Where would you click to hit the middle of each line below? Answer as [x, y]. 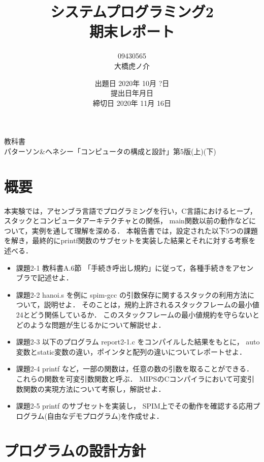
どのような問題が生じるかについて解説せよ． [91, 324]
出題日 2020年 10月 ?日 [132, 83]
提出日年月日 [132, 93]
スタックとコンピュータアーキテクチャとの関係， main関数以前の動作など [126, 221]
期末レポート [132, 31]
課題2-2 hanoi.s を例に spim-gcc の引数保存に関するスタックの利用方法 [131, 294]
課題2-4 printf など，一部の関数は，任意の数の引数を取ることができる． [135, 369]
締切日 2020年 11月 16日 [132, 103]
